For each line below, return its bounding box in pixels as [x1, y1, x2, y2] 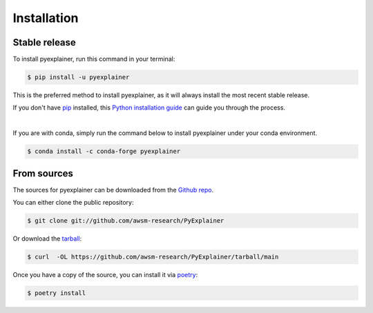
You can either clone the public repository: [12, 199, 134, 207]
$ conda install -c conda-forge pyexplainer [27, 148, 181, 155]
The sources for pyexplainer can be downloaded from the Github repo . [12, 185, 214, 194]
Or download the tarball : [12, 234, 82, 243]
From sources [12, 168, 74, 179]
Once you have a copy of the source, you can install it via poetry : [12, 271, 198, 279]
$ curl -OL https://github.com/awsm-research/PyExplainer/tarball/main [27, 253, 279, 261]
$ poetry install [27, 290, 86, 296]
